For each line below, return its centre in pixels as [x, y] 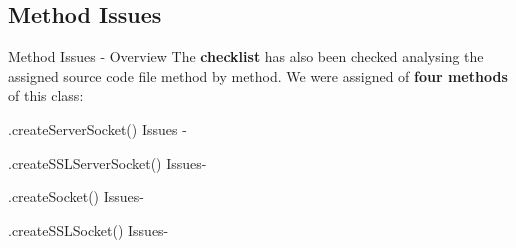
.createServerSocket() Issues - [97, 128]
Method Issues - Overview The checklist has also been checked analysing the [246, 56]
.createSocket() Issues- [76, 196]
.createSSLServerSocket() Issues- [107, 162]
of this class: [46, 95]
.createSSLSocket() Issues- [88, 229]
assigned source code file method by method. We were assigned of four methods [258, 75]
